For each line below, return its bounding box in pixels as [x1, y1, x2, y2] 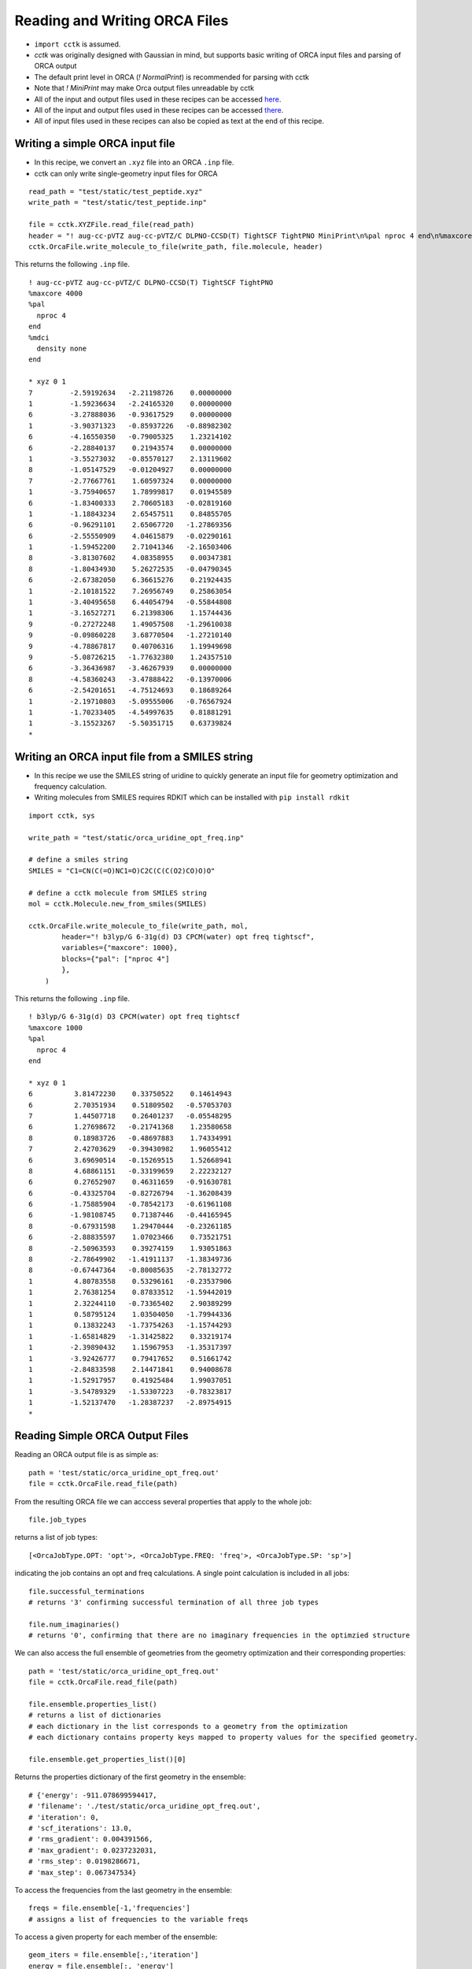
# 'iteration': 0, [28, 1812, 100, 1822]
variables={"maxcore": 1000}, [61, 944, 179, 952]
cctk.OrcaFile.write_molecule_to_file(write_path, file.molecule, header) [28, 242, 323, 251]
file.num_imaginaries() [28, 1619, 120, 1629]
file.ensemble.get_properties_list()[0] [28, 1755, 186, 1763]
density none [36, 344, 87, 354]
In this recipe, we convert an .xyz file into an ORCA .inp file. [34, 158, 234, 167]
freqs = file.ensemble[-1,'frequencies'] [28, 1904, 190, 1913]
